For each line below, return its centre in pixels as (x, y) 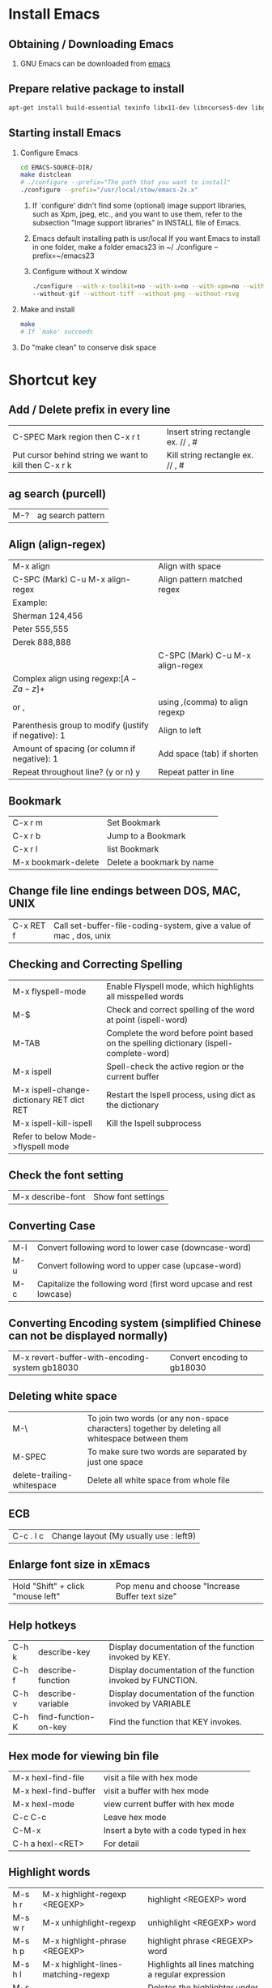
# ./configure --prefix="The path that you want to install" (125, 182)
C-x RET (29, 925)
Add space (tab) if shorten (208, 754)
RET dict (68, 1100)
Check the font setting (66, 1175)
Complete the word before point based (180, 1033)
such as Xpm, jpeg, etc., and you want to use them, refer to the (137, 214)
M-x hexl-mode (44, 1804)
